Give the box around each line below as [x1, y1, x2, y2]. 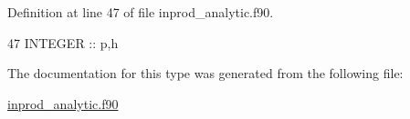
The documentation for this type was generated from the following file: [7, 64, 404, 83]
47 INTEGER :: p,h [7, 33, 119, 52]
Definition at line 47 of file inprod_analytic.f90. [7, 3, 274, 21]
